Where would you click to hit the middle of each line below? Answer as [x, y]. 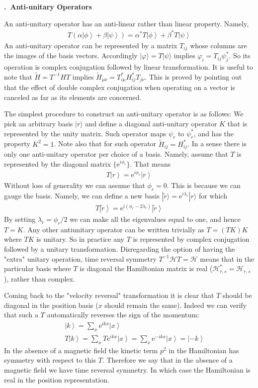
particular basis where [38, 268]
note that [18, 76]
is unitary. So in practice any [80, 239]
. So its [240, 55]
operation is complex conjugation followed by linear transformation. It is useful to [129, 66]
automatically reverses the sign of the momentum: [123, 315]
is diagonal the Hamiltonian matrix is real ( [146, 268]
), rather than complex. [40, 278]
